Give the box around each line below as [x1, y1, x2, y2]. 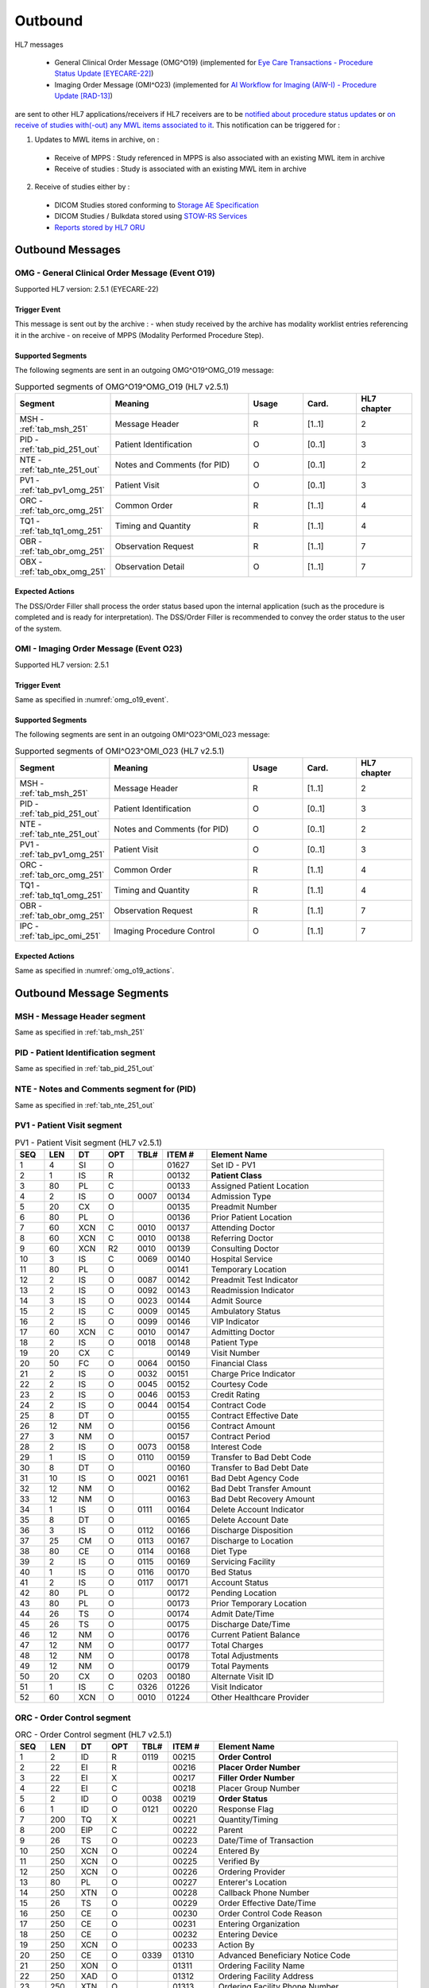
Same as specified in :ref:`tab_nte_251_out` [14, 1100, 155, 1109]
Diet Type [211, 1546, 248, 1557]
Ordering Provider [218, 1866, 286, 1877]
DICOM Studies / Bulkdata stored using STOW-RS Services [54, 212, 248, 221]
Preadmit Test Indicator [211, 1275, 299, 1286]
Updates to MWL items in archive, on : [34, 135, 160, 145]
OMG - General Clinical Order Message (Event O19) [14, 267, 215, 278]
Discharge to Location [211, 1536, 294, 1547]
